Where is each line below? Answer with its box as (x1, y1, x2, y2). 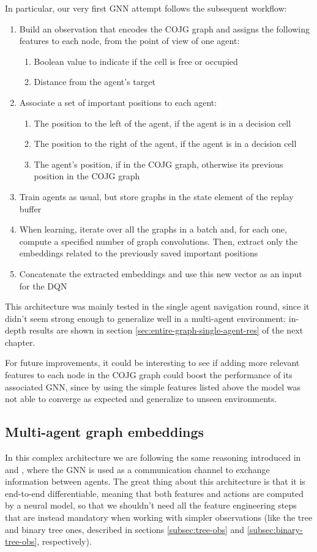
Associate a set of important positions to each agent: (19, 95, 217, 108)
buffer (19, 202, 42, 215)
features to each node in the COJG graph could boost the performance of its (5, 368, 293, 381)
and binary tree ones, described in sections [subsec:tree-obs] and (5, 523, 245, 535)
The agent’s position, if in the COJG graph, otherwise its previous (34, 157, 283, 170)
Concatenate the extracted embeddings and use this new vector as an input (19, 267, 302, 280)
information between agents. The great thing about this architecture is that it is (5, 475, 305, 488)
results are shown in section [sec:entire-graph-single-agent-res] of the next (29, 324, 304, 337)
